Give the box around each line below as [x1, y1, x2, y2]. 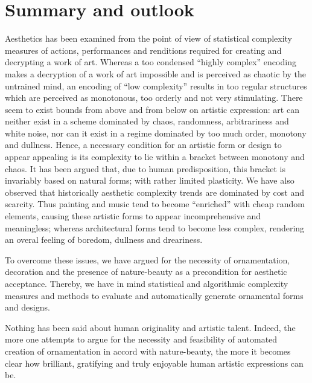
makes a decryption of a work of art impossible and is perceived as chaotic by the [5, 67, 307, 80]
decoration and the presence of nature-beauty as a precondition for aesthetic [5, 265, 287, 278]
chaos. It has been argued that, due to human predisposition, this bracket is [5, 162, 285, 175]
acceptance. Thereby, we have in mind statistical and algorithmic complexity [5, 277, 288, 289]
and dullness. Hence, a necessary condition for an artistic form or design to [5, 138, 282, 151]
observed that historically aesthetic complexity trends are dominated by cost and [5, 185, 304, 198]
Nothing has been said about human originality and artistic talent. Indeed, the [5, 321, 296, 333]
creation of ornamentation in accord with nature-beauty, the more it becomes [5, 344, 291, 357]
